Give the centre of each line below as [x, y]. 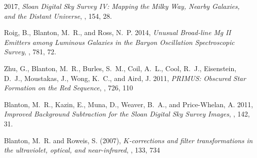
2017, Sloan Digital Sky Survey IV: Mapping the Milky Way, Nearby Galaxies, [122, 6]
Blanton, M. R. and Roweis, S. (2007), [63, 140]
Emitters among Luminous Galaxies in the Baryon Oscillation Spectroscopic [119, 42]
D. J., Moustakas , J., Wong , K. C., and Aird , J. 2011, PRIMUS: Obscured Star [125, 78]
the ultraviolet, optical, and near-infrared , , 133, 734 [82, 150]
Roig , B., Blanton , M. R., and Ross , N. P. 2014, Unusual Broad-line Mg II [118, 32]
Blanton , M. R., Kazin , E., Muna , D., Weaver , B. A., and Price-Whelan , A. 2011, [128, 104]
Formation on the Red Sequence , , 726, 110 [69, 88]
